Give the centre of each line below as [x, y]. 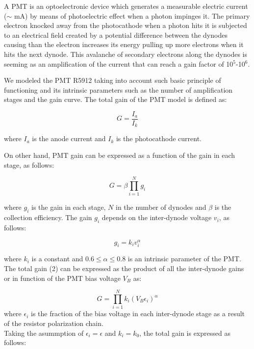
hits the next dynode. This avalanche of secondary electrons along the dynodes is [126, 54]
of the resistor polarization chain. [54, 323]
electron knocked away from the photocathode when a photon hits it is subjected [126, 25]
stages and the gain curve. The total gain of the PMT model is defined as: [115, 99]
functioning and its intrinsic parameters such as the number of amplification [118, 89]
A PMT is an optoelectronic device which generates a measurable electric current [126, 6]
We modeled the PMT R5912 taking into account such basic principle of [113, 80]
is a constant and [57, 259]
